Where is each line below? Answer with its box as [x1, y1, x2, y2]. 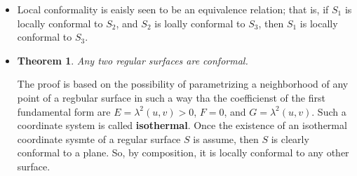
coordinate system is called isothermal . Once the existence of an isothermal [17, 118, 347, 133]
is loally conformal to [154, 15, 245, 30]
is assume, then [193, 131, 259, 146]
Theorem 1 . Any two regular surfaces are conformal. [17, 53, 248, 67]
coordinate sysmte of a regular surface [17, 131, 181, 146]
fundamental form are [17, 104, 111, 119]
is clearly [271, 131, 309, 146]
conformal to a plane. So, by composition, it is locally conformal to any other [17, 145, 349, 160]
